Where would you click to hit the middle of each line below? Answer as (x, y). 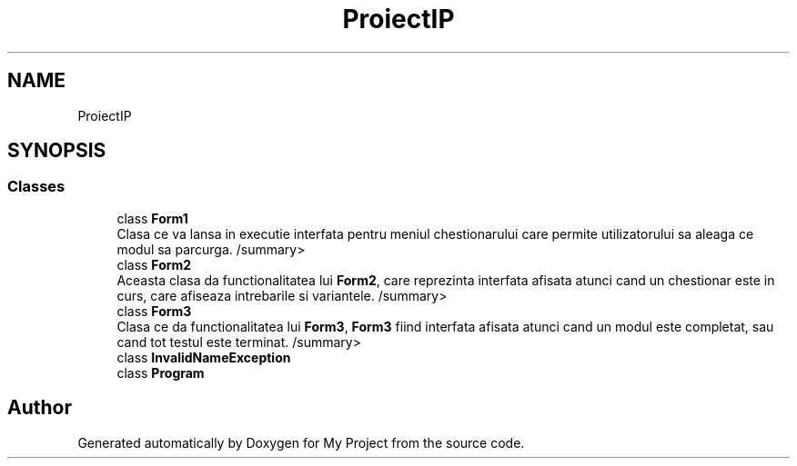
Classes (36, 187)
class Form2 (154, 264)
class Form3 (154, 311)
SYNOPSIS (57, 151)
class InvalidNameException (204, 357)
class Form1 (152, 218)
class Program (161, 372)
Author (40, 408)
